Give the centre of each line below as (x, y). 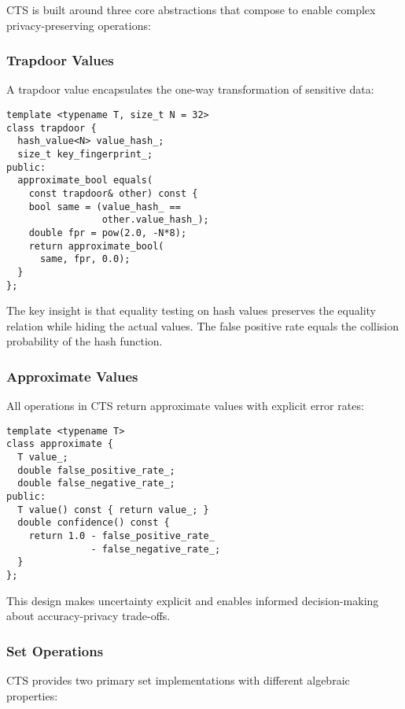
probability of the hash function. (85, 341)
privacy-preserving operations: (79, 25)
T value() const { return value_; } (113, 510)
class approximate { (60, 444)
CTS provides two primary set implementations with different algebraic (178, 680)
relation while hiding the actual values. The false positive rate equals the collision (203, 325)
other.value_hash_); (155, 220)
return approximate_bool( (96, 246)
